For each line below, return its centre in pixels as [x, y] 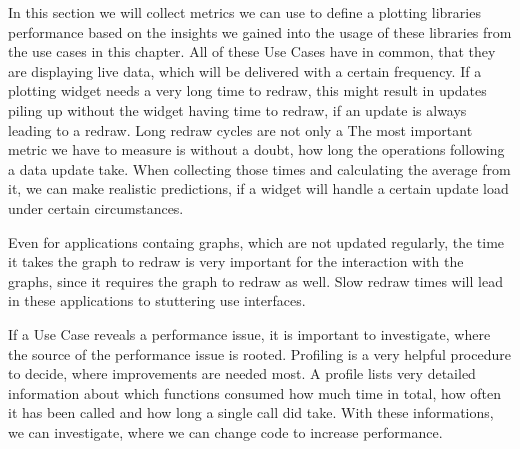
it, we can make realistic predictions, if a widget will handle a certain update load [258, 188]
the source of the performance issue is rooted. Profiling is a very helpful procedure [259, 353]
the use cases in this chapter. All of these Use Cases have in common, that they [252, 51]
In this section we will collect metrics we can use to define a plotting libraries [244, 12]
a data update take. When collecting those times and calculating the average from [259, 168]
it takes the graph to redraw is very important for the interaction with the [236, 261]
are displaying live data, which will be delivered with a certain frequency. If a [245, 70]
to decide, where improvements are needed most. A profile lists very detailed [242, 373]
